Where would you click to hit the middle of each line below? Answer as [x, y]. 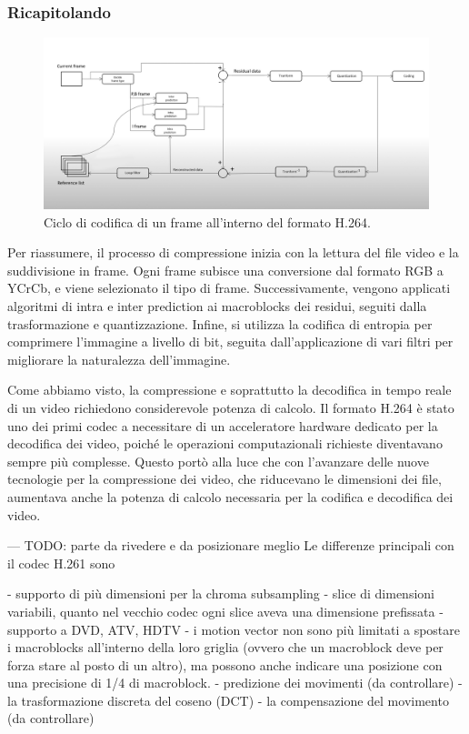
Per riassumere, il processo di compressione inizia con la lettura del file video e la [233, 252]
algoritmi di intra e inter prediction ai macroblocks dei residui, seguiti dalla [217, 306]
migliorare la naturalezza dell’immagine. [119, 359]
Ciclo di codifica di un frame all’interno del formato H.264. [207, 221]
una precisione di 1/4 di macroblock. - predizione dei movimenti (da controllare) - [235, 683]
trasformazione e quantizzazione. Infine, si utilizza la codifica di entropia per [220, 323]
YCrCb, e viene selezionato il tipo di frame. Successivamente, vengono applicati [229, 288]
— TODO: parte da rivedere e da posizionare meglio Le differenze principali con [231, 545]
